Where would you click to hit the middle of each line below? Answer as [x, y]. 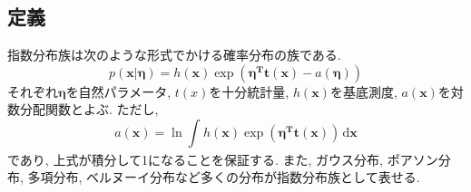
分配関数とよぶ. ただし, [89, 109]
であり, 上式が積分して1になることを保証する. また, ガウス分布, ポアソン [223, 159]
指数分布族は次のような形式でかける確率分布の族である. [174, 55]
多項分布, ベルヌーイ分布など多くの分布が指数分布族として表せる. [224, 177]
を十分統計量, [249, 91]
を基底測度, [363, 91]
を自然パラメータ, [118, 91]
